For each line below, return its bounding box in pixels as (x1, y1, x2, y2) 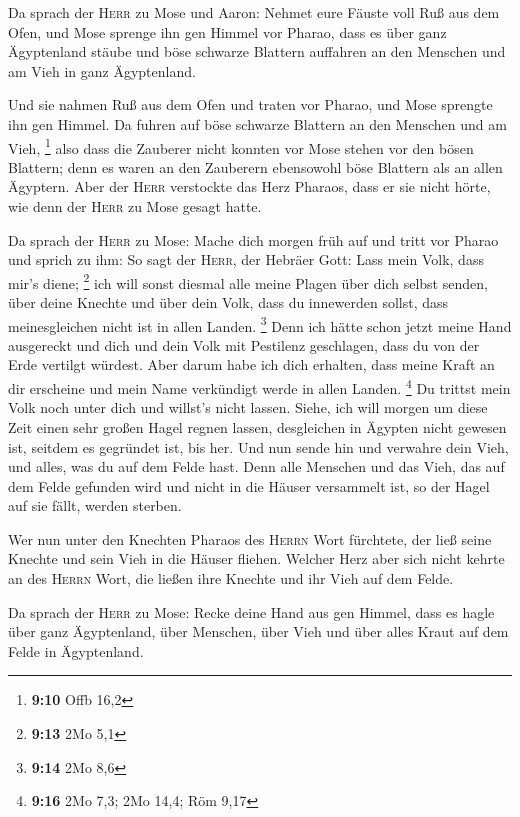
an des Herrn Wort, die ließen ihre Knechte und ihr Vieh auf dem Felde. (8, 568, 454, 589)
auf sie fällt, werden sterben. (8, 495, 182, 516)
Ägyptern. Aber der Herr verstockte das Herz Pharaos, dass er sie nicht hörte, (8, 176, 491, 197)
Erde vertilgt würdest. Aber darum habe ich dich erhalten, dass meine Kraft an (8, 354, 495, 375)
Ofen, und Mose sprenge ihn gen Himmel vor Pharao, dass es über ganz (8, 21, 447, 42)
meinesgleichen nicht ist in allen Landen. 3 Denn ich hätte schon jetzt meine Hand (8, 312, 512, 336)
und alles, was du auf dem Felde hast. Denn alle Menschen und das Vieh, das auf (8, 456, 505, 477)
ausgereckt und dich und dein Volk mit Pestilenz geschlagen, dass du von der (8, 334, 480, 355)
